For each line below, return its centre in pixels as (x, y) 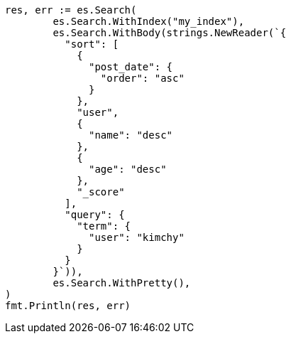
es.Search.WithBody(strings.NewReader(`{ (170, 33)
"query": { (95, 215)
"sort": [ (92, 44)
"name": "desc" (131, 135)
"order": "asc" (142, 78)
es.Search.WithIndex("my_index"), (149, 21)
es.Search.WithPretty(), (122, 283)
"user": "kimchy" (137, 237)
